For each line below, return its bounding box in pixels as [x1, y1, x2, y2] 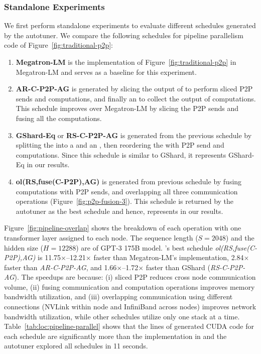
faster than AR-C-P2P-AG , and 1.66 [4, 262, 117, 272]
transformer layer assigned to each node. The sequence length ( [4, 232, 198, 243]
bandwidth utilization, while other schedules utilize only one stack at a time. [4, 311, 240, 321]
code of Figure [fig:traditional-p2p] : [4, 40, 113, 50]
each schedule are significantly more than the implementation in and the [4, 330, 227, 341]
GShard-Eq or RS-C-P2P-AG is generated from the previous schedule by [16, 130, 252, 140]
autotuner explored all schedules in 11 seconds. [4, 340, 148, 351]
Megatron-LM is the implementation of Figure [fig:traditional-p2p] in [16, 57, 236, 67]
